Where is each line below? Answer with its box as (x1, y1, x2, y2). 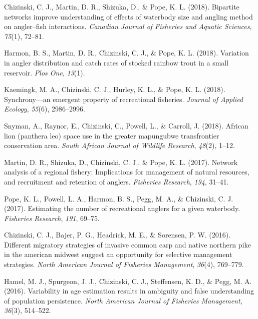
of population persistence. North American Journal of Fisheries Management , (4, 295, 242, 305)
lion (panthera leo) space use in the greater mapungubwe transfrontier (4, 130, 219, 140)
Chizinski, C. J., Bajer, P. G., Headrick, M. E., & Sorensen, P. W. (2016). (4, 229, 231, 240)
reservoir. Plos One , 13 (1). (4, 67, 85, 77)
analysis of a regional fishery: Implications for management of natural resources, (4, 166, 249, 177)
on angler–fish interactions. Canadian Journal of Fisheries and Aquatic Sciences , (4, 21, 252, 31)
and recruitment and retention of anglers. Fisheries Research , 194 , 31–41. (4, 176, 229, 186)
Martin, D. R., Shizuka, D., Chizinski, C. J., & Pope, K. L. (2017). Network (4, 156, 238, 167)
